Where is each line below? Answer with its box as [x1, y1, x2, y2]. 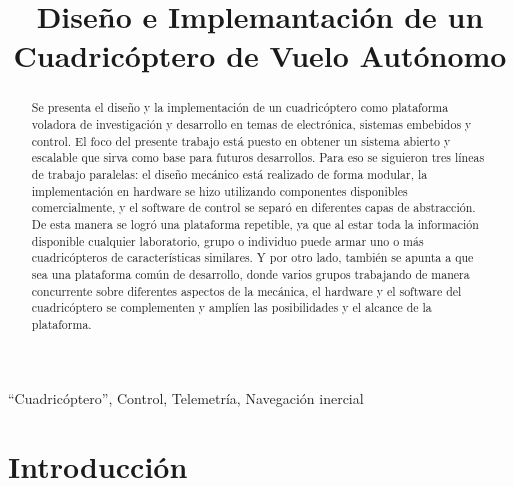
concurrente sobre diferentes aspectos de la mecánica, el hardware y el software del [31, 282, 462, 299]
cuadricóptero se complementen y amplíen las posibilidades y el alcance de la [31, 299, 432, 316]
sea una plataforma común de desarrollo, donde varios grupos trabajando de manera [31, 265, 470, 282]
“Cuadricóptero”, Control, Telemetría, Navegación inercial [8, 387, 364, 408]
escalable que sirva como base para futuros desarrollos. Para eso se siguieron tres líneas [31, 149, 485, 166]
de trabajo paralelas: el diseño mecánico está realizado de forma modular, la [31, 165, 428, 182]
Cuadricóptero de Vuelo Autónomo [13, 35, 507, 76]
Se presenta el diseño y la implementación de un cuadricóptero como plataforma [31, 99, 449, 116]
